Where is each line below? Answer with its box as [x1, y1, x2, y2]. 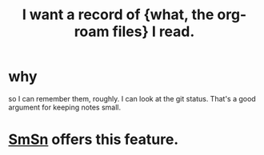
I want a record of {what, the [22, 6, 214, 24]
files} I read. [112, 22, 195, 41]
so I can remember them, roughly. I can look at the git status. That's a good [8, 93, 256, 103]
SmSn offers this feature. [8, 130, 179, 149]
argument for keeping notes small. [8, 102, 122, 112]
